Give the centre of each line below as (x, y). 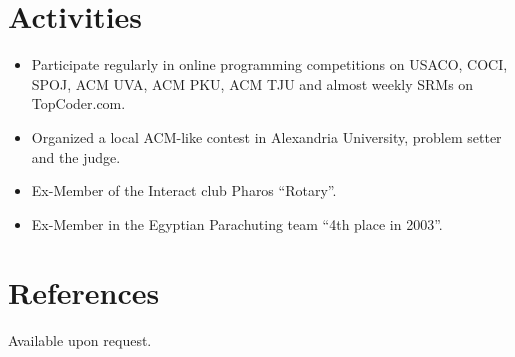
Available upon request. (80, 340)
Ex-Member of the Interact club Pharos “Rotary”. (184, 190)
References (84, 292)
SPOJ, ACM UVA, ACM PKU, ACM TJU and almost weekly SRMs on (252, 83)
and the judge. (76, 156)
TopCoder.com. (78, 103)
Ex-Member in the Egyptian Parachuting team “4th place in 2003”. (237, 223)
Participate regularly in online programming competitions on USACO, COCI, (269, 64)
